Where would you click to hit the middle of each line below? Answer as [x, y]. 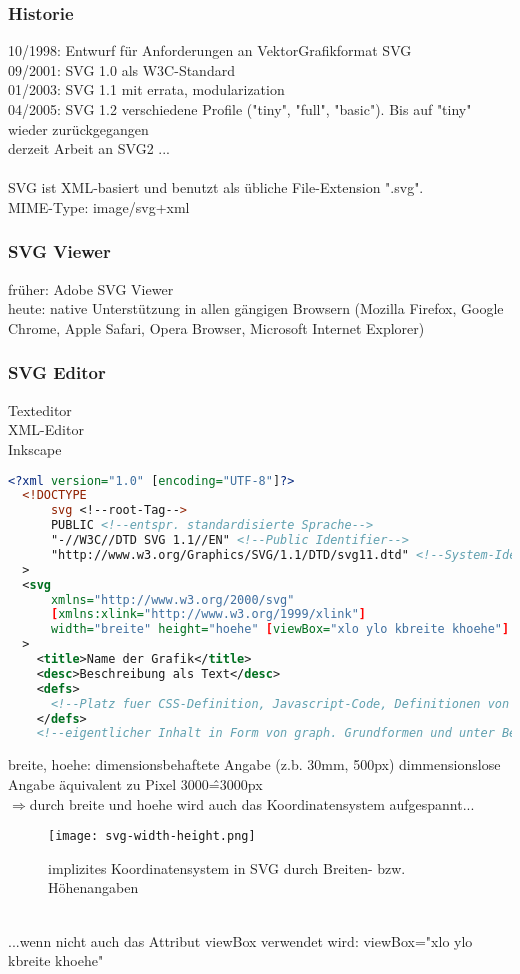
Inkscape [35, 448]
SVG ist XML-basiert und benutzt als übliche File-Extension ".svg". [216, 187]
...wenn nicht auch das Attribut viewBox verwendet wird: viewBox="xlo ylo [240, 940]
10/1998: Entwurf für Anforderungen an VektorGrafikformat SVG [210, 50]
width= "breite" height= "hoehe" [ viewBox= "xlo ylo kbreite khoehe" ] [280, 629]
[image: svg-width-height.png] [152, 836]
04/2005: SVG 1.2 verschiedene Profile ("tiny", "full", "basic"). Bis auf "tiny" [240, 109]
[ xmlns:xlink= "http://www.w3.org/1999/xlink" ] [208, 614]
